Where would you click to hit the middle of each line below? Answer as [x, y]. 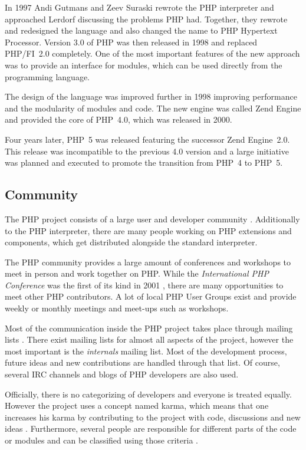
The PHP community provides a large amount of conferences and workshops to [148, 262]
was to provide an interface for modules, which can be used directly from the [144, 65]
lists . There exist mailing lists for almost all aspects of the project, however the [149, 339]
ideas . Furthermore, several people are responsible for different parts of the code [151, 428]
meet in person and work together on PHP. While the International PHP [137, 273]
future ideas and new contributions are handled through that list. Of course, [142, 362]
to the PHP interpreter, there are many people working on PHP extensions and [148, 230]
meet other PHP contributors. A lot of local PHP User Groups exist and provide [151, 296]
